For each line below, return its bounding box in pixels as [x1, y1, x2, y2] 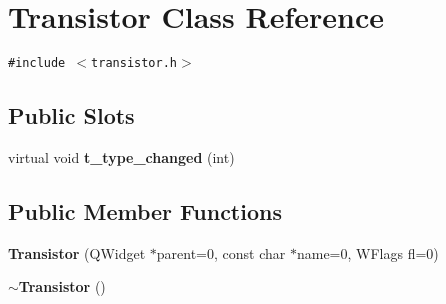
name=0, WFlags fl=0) [296, 242, 439, 263]
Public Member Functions [8, 195, 282, 226]
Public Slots [8, 100, 135, 131]
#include [8, 56, 66, 71]
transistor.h [91, 56, 177, 71]
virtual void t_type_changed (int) [8, 146, 235, 167]
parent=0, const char [156, 242, 286, 263]
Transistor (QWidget [8, 242, 146, 263]
